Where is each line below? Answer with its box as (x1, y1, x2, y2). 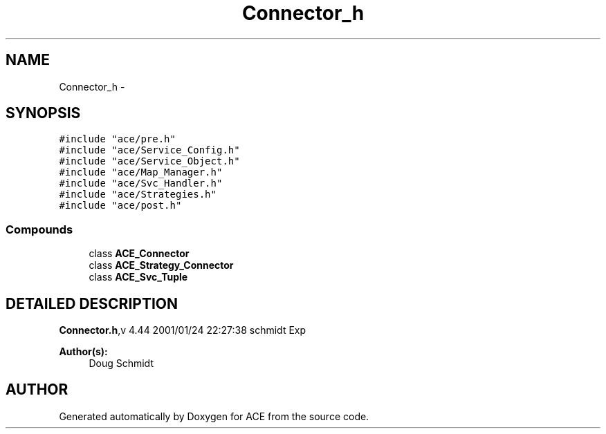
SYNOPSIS (6, 104, 81, 122)
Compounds (6, 222, 73, 236)
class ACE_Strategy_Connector (89, 259, 234, 272)
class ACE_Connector (89, 247, 190, 260)
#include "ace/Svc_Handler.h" (59, 178, 223, 189)
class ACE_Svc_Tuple (89, 271, 188, 283)
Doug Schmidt (89, 357, 154, 370)
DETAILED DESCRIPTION (6, 294, 178, 312)
